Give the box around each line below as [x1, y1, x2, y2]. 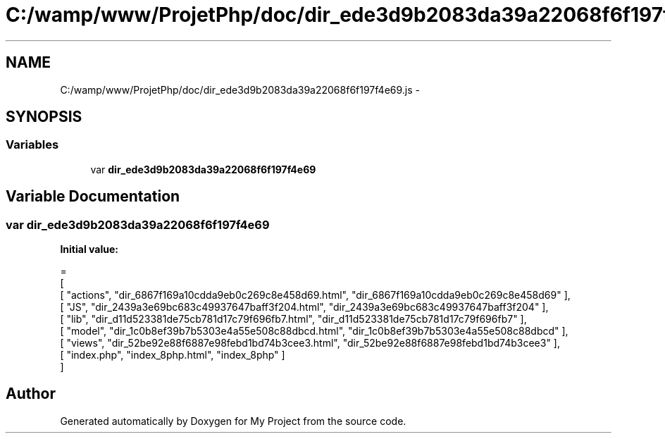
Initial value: [60, 243, 118, 256]
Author [6, 385, 56, 403]
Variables [6, 137, 59, 152]
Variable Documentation [6, 187, 180, 206]
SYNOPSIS [6, 108, 82, 126]
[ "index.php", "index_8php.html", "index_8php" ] [60, 349, 285, 361]
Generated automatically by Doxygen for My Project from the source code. [60, 414, 406, 427]
